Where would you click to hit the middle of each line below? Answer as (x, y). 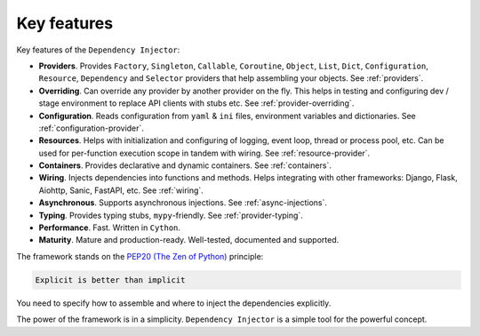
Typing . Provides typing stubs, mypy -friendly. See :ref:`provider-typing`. (171, 215)
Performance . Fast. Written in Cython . (110, 228)
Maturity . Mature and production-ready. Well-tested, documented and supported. (189, 240)
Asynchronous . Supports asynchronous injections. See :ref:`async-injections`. (183, 203)
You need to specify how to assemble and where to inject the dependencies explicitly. (174, 303)
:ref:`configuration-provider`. (91, 128)
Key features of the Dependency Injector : (98, 50)
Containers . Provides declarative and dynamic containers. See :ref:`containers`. (185, 165)
